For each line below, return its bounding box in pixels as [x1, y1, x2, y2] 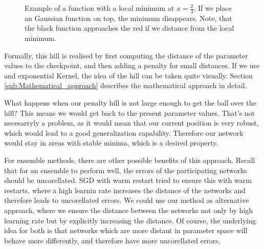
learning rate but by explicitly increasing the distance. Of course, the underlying [4, 215, 256, 225]
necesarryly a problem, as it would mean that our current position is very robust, [4, 117, 259, 128]
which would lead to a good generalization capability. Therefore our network [4, 127, 244, 138]
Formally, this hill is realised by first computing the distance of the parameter [4, 50, 248, 60]
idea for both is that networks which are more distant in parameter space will [4, 225, 248, 236]
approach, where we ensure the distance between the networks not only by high [4, 204, 253, 215]
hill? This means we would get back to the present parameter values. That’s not [4, 107, 255, 118]
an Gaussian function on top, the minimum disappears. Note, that [25, 12, 232, 23]
